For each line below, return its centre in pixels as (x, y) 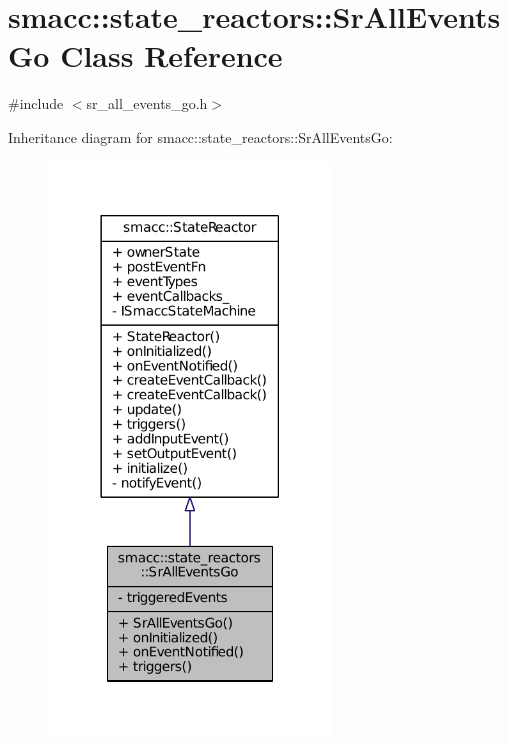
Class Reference (171, 55)
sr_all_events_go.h (147, 103)
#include (36, 103)
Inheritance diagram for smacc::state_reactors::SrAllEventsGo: (200, 136)
